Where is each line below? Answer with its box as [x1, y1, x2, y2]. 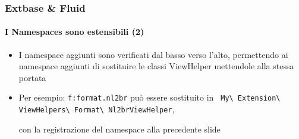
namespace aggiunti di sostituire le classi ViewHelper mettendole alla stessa [18, 60, 294, 72]
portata [18, 71, 46, 83]
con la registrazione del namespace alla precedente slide [18, 122, 221, 135]
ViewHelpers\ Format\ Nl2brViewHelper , [18, 103, 175, 115]
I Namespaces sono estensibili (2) [5, 25, 144, 38]
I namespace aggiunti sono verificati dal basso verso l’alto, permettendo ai [18, 48, 288, 60]
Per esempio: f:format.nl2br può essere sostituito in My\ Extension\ [18, 91, 281, 104]
